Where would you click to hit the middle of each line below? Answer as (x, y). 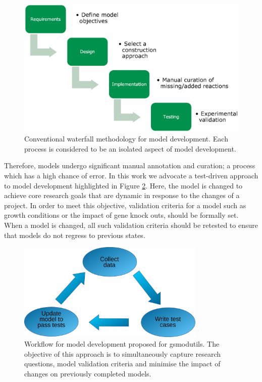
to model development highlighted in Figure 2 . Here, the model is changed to (123, 185)
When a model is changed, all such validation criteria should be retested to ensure (131, 225)
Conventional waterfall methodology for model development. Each (126, 139)
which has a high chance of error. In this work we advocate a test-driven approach (131, 175)
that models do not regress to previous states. (75, 235)
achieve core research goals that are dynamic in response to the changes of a (122, 195)
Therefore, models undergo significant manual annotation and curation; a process (130, 165)
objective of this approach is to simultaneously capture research (123, 353)
